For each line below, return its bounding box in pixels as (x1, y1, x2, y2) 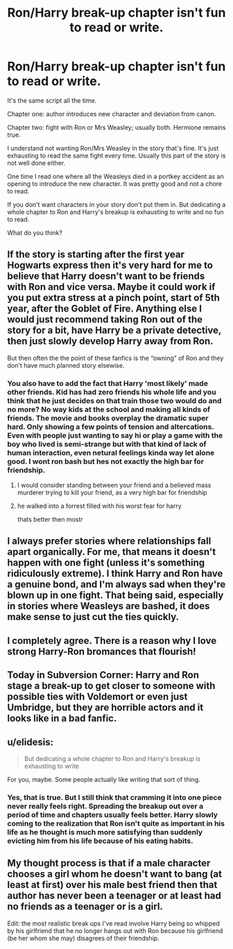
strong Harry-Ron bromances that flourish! (7, 645, 196, 657)
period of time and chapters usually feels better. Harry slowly (7, 810, 218, 819)
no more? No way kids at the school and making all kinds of (7, 404, 210, 414)
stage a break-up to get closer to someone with (7, 680, 216, 692)
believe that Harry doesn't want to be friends (7, 271, 205, 282)
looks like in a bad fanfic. (7, 712, 117, 724)
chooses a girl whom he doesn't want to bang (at (7, 869, 222, 880)
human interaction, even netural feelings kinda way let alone (7, 447, 215, 457)
